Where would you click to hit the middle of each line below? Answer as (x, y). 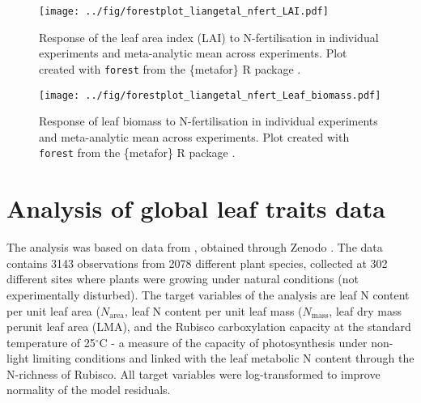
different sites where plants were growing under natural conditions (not (183, 279)
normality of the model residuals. (89, 390)
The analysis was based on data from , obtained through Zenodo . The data (195, 247)
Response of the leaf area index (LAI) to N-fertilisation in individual (209, 37)
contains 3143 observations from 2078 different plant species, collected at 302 (197, 263)
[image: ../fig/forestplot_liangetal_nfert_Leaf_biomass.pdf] (210, 95)
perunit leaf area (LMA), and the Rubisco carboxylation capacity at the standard (209, 327)
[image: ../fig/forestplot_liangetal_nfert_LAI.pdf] (184, 11)
